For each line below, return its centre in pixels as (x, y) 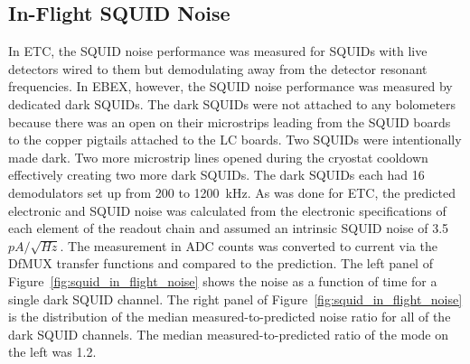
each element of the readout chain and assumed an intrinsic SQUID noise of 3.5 (229, 228)
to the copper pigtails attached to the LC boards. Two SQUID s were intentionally (235, 140)
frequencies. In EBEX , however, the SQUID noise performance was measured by (230, 86)
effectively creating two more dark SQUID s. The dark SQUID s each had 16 (216, 175)
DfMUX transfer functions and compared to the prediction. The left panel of (221, 263)
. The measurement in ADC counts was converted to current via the (249, 245)
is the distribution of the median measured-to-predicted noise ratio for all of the (230, 317)
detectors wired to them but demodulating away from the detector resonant (218, 68)
